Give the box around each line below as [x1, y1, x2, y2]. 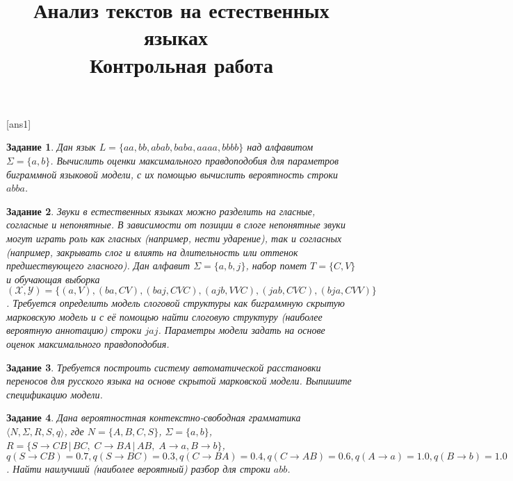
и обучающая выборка [6, 271, 100, 286]
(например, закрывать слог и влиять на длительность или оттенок [6, 244, 298, 259]
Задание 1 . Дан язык [6, 140, 96, 154]
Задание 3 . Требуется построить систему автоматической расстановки [6, 360, 321, 374]
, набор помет [245, 258, 307, 273]
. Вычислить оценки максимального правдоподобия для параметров [50, 153, 339, 167]
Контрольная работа [90, 50, 273, 78]
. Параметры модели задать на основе [158, 323, 325, 337]
